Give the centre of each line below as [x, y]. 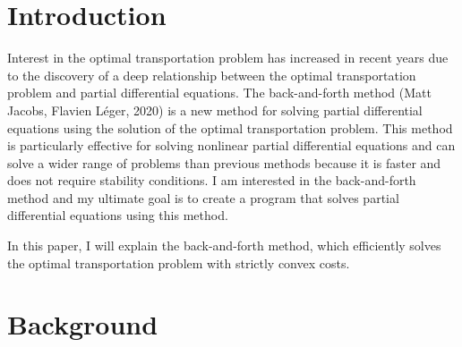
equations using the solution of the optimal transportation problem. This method [230, 127]
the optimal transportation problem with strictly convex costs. [179, 262]
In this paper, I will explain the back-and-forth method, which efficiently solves [224, 245]
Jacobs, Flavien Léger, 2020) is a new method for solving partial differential [215, 110]
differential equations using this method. [118, 215]
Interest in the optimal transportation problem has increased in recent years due [228, 58]
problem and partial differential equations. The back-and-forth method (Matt [219, 93]
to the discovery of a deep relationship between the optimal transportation [212, 75]
